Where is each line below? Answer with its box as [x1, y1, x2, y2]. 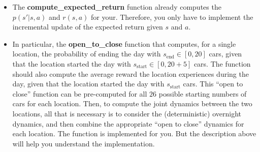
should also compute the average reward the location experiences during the [12, 68, 249, 79]
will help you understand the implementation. [12, 138, 155, 148]
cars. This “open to [183, 78, 243, 89]
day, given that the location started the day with [12, 78, 165, 89]
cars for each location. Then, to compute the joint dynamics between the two [12, 98, 252, 109]
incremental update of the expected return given [12, 21, 163, 32]
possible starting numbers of [158, 88, 247, 99]
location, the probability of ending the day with [12, 48, 161, 59]
